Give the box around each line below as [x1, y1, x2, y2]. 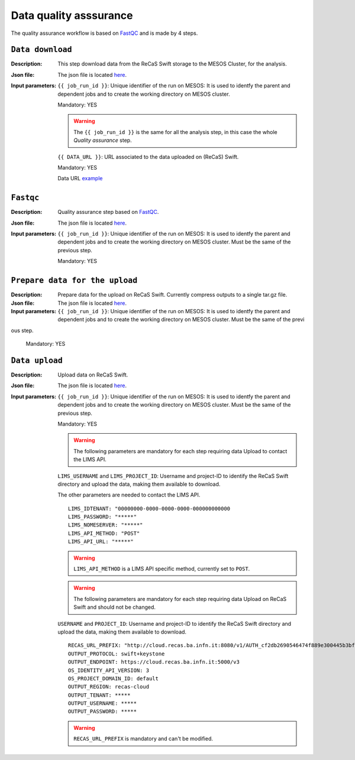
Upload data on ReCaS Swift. [57, 371, 128, 378]
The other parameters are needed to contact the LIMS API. [57, 491, 201, 499]
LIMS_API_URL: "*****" [68, 538, 134, 545]
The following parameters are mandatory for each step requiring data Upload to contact [73, 447, 288, 454]
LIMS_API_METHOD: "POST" [68, 530, 140, 537]
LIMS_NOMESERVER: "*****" [68, 522, 143, 528]
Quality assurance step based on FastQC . [57, 209, 159, 216]
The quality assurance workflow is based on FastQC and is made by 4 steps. [11, 30, 198, 37]
